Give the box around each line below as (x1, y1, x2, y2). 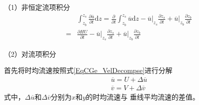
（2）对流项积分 (4, 48, 56, 59)
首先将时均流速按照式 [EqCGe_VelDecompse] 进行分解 (4, 65, 173, 75)
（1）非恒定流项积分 (4, 2, 70, 12)
